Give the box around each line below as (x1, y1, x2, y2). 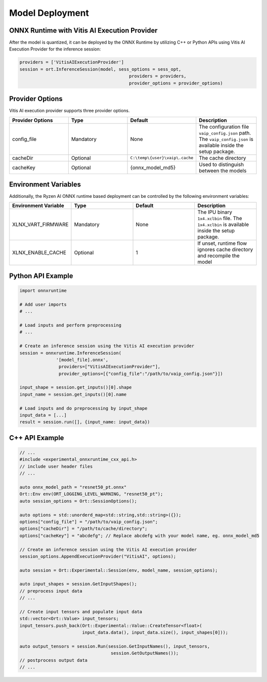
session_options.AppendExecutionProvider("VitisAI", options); (19, 553, 177, 559)
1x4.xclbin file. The (197, 215, 242, 222)
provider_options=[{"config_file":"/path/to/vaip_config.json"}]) (58, 371, 223, 376)
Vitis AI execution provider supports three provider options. (9, 108, 130, 114)
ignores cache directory (197, 246, 253, 253)
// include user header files (19, 463, 93, 469)
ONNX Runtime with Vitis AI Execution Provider (9, 26, 158, 35)
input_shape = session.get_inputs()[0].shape (19, 385, 132, 390)
